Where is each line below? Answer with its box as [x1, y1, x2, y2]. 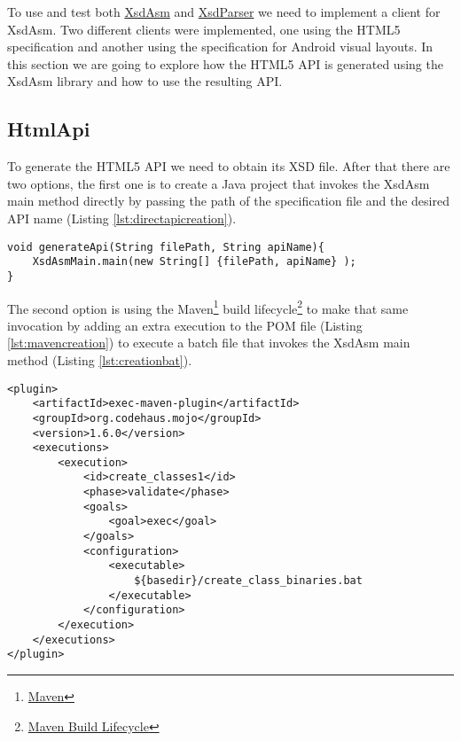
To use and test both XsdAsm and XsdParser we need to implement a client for [7, 3, 441, 20]
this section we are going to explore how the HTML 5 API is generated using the [7, 54, 443, 73]
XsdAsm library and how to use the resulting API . [7, 72, 283, 90]
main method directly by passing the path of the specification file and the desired [7, 191, 449, 210]
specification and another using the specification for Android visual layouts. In [7, 37, 434, 56]
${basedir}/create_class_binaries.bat [134, 574, 363, 588]
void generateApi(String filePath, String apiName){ [7, 240, 324, 253]
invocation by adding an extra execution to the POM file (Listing [7, 316, 363, 334]
